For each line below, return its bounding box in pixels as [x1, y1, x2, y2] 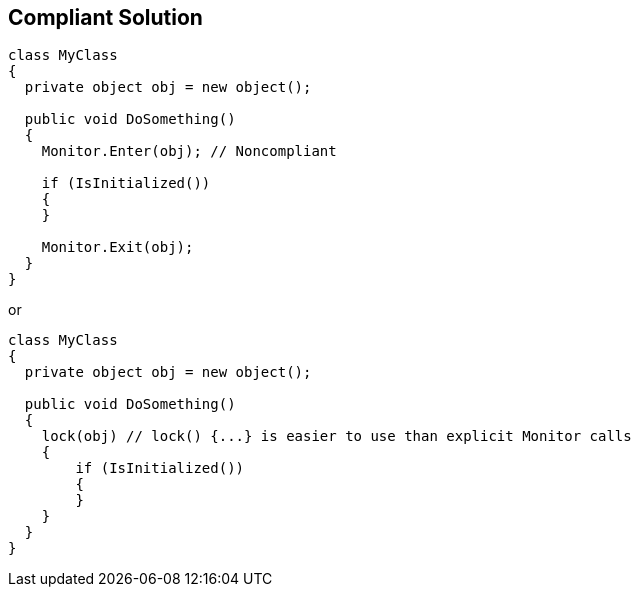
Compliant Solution [8, 5, 203, 30]
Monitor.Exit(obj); [41, 239, 194, 256]
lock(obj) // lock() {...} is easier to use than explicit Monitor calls [41, 428, 632, 445]
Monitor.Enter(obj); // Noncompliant [41, 143, 337, 160]
